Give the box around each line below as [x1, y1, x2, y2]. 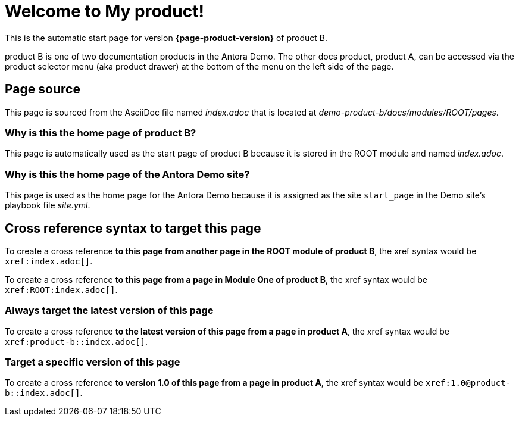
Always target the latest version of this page [5, 304, 214, 317]
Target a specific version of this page [5, 356, 180, 369]
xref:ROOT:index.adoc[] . [5, 284, 118, 295]
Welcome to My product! [5, 1, 204, 21]
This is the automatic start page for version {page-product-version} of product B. [5, 32, 328, 43]
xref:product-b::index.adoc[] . [5, 336, 148, 347]
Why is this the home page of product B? [5, 126, 196, 139]
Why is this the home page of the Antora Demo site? [5, 168, 250, 180]
